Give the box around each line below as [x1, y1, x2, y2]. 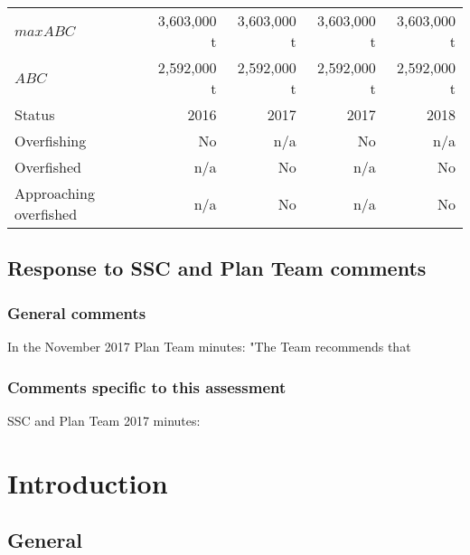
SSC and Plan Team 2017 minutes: [7, 410, 201, 429]
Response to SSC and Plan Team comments [7, 254, 427, 282]
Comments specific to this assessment [7, 375, 287, 398]
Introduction [7, 464, 168, 501]
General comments [7, 301, 146, 324]
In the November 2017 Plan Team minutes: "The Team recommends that [7, 337, 411, 355]
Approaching [14, 183, 95, 203]
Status [14, 104, 55, 125]
